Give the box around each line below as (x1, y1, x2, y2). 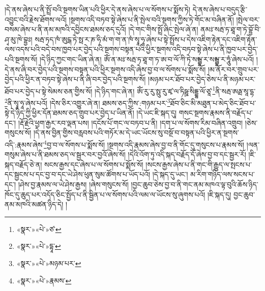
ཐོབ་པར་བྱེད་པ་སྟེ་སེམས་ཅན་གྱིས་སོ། (5, 85, 93, 96)
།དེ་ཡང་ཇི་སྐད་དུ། (136, 107, 177, 118)
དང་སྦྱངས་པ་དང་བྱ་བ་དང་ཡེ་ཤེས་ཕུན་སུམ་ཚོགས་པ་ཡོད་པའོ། (5, 169, 151, 180)
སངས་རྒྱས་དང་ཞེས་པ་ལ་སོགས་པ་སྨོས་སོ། (44, 159, 143, 169)
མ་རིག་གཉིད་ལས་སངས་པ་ (190, 169, 255, 180)
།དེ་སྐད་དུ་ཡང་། (152, 169, 188, 180)
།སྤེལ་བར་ (236, 14, 260, 24)
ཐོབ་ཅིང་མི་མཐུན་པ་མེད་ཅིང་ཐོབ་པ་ (170, 97, 256, 108)
